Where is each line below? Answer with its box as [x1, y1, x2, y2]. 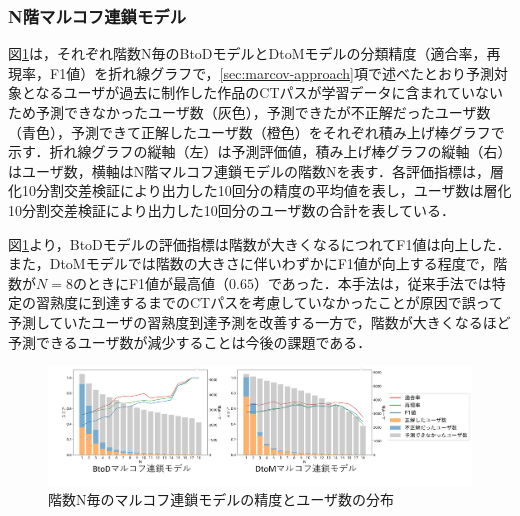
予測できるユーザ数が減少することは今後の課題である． [8, 331, 372, 352]
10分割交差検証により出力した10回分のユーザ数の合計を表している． [8, 199, 456, 220]
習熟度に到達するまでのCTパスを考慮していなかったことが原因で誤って [35, 292, 504, 313]
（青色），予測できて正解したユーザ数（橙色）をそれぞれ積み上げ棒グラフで [8, 121, 505, 142]
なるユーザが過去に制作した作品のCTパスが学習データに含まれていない [35, 82, 504, 103]
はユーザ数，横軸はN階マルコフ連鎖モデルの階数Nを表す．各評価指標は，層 [8, 160, 504, 181]
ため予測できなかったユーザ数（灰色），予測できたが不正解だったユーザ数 [8, 102, 491, 122]
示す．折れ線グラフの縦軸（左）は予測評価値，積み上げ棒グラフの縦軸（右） [8, 141, 512, 162]
